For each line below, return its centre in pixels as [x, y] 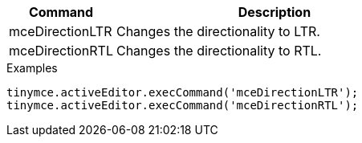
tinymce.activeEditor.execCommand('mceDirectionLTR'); [183, 92]
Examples [32, 68]
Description [275, 12]
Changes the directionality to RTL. [219, 51]
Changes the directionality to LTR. [218, 31]
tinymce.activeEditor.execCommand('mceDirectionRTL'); [183, 105]
